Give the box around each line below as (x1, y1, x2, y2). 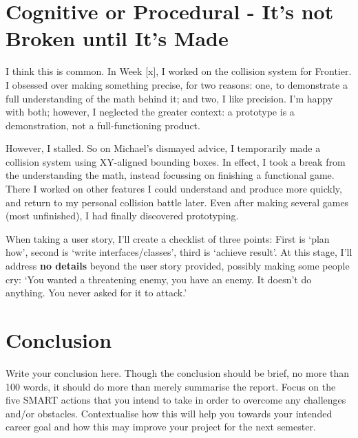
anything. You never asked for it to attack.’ (6, 285, 187, 300)
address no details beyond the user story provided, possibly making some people (6, 259, 350, 273)
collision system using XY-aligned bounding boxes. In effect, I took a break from (6, 154, 346, 168)
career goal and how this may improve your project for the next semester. (6, 419, 316, 434)
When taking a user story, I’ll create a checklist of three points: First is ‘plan (6, 231, 330, 245)
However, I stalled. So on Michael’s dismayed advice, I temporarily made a (6, 141, 321, 155)
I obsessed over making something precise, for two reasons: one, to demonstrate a (6, 77, 348, 91)
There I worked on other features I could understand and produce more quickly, (6, 182, 342, 196)
